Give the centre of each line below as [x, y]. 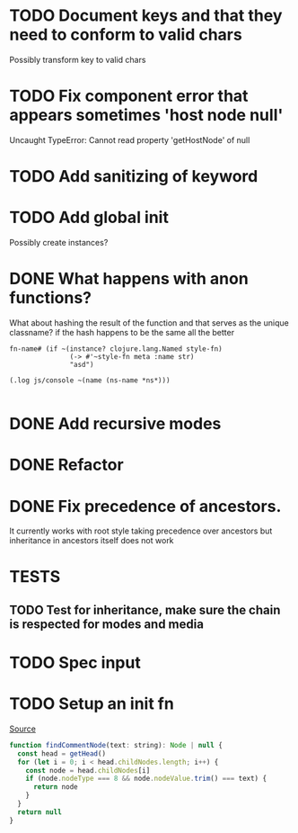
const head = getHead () [61, 753]
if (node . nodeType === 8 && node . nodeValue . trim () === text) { [146, 779]
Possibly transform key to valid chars [78, 59]
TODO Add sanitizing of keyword [134, 177]
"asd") [82, 364]
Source [22, 729]
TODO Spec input [75, 663]
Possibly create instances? [59, 242]
